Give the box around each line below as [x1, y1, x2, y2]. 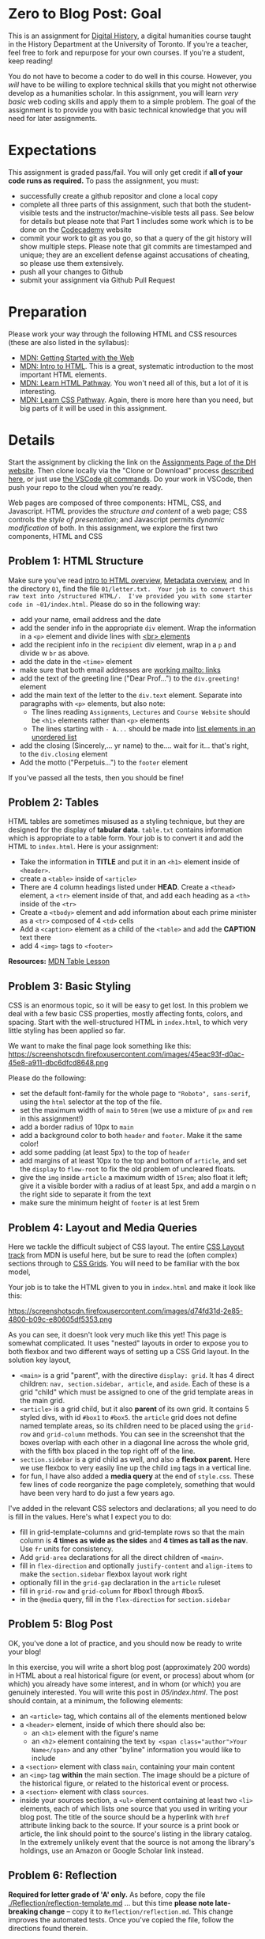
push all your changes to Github [19, 267, 124, 276]
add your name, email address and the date [19, 614, 162, 624]
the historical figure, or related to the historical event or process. [19, 1778, 230, 1788]
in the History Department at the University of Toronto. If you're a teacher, [8, 39, 248, 48]
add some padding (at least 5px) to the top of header [19, 1148, 191, 1157]
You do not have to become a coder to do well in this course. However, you [8, 71, 252, 81]
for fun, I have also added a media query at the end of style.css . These [19, 1471, 255, 1481]
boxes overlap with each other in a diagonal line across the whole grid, [19, 1438, 250, 1447]
